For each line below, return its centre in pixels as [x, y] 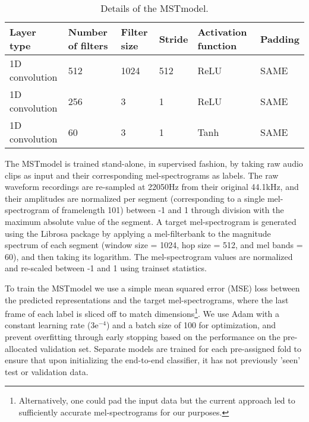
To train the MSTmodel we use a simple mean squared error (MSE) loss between [152, 288]
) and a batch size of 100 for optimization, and [191, 325]
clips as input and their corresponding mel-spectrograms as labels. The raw [142, 175]
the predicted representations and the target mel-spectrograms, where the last [147, 299]
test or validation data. [47, 371]
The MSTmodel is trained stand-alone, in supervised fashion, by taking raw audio [154, 163]
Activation [222, 32]
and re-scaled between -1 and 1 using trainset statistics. [106, 268]
